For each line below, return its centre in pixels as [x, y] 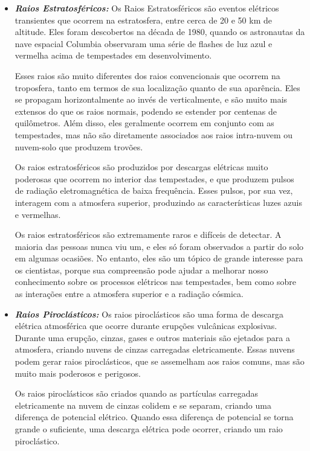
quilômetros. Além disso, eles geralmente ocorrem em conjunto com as [144, 123]
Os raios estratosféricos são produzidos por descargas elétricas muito [141, 167]
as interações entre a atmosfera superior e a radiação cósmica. [129, 294]
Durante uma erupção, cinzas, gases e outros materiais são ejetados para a [152, 337]
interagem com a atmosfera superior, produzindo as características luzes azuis [159, 202]
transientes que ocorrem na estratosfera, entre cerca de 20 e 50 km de [143, 20]
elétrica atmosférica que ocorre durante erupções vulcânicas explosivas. [146, 326]
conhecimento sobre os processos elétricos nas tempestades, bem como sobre [155, 282]
